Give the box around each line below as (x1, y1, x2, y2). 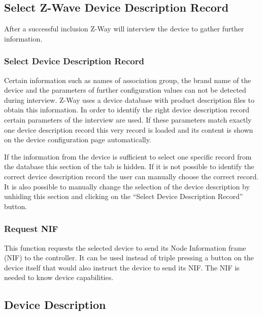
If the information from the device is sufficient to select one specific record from (4, 151, 252, 162)
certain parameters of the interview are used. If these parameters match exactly (4, 114, 252, 125)
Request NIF (4, 222, 58, 235)
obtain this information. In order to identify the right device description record (4, 104, 250, 115)
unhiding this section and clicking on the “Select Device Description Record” (4, 191, 243, 202)
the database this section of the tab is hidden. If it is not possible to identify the (4, 161, 254, 172)
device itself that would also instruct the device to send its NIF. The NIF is (4, 262, 240, 272)
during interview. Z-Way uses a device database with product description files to (4, 94, 254, 105)
